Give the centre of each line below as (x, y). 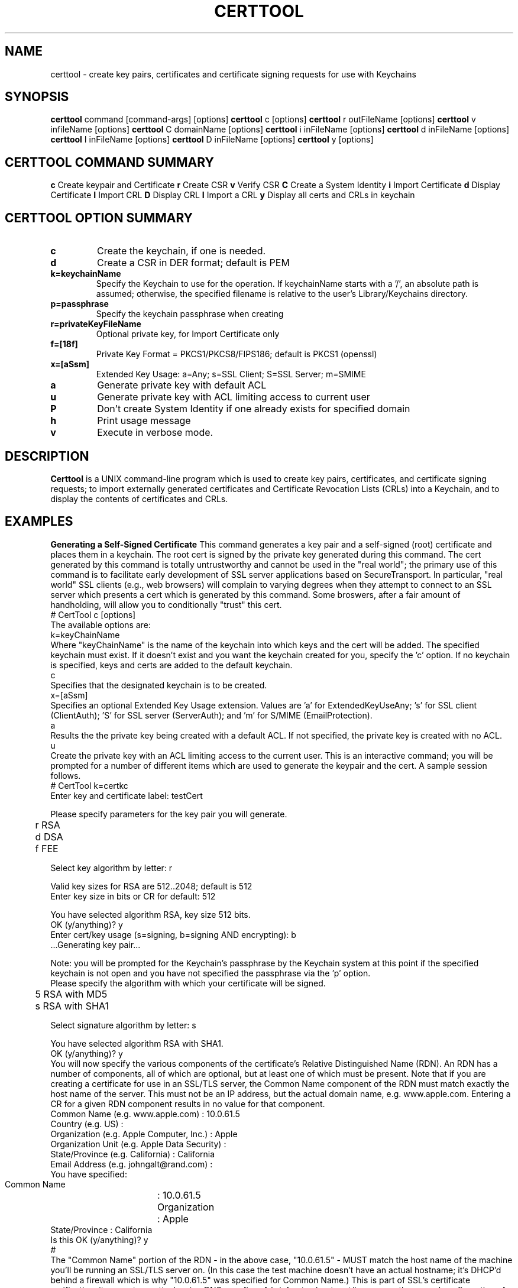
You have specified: (89, 1174)
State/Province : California (101, 1229)
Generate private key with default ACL (182, 385)
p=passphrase (80, 304)
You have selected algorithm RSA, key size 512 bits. (150, 914)
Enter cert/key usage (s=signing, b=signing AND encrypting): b (173, 934)
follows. (66, 775)
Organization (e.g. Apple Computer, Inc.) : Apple (144, 1134)
